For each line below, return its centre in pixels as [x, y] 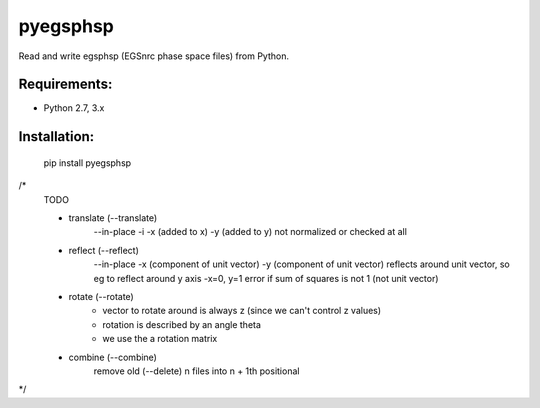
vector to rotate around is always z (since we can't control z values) [242, 311]
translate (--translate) [113, 218]
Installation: [56, 136]
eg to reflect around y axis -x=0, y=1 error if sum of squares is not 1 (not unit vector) [266, 278]
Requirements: [65, 84]
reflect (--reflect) [104, 250]
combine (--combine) [112, 357]
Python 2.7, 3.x [74, 108]
